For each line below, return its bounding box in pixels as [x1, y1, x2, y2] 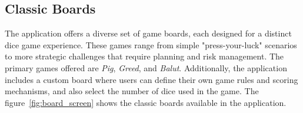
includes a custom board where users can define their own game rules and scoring [5, 73, 298, 85]
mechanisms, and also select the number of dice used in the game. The [5, 85, 259, 97]
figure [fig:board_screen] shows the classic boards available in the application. [5, 96, 287, 108]
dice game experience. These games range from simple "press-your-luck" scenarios [5, 38, 297, 51]
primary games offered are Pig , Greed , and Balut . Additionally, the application [5, 61, 287, 74]
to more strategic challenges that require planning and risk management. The [5, 50, 284, 62]
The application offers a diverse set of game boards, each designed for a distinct [5, 27, 292, 39]
